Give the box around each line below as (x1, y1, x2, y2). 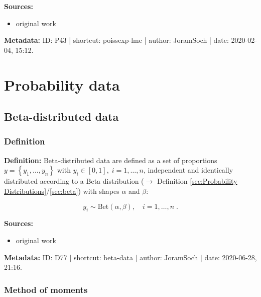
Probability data (4, 74, 120, 95)
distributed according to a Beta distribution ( (4, 176, 144, 186)
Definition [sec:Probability (157, 176, 237, 186)
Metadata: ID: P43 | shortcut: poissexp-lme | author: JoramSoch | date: (4, 35, 229, 45)
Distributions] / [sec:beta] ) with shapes (4, 185, 119, 196)
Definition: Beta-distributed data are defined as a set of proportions (4, 155, 217, 165)
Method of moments (4, 283, 88, 295)
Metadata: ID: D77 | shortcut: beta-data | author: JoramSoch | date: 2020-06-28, (4, 252, 257, 262)
